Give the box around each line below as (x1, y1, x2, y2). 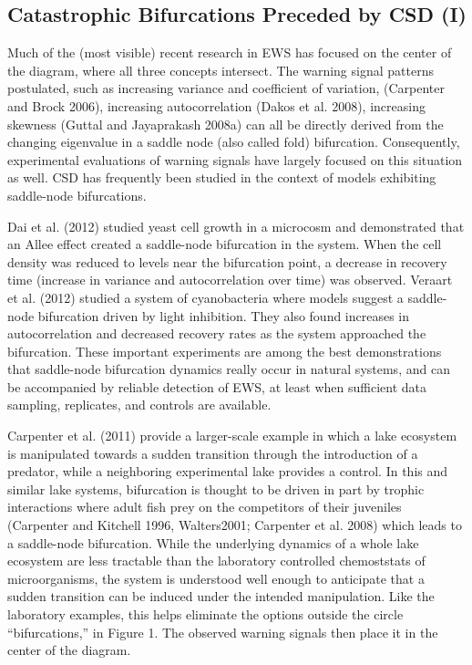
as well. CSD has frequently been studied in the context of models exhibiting (7, 168, 436, 187)
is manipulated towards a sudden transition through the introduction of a (7, 443, 418, 462)
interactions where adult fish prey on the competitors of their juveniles (7, 497, 402, 516)
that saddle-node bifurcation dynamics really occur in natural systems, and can (7, 359, 450, 379)
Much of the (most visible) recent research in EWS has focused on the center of (7, 43, 452, 62)
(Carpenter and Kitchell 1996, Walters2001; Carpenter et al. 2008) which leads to (7, 515, 462, 535)
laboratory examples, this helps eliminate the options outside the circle (7, 605, 404, 624)
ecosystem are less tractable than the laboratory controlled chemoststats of (7, 551, 426, 570)
